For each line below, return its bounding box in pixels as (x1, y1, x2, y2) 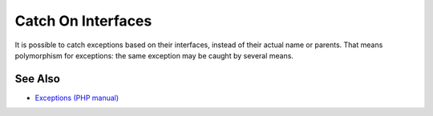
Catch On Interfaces (14, 12, 152, 30)
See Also (14, 72, 60, 86)
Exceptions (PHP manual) (34, 93, 119, 102)
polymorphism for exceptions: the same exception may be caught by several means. (14, 50, 294, 60)
